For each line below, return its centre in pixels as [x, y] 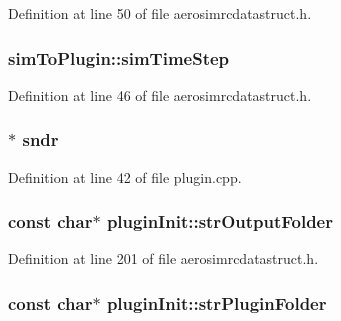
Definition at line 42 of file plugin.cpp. [125, 176]
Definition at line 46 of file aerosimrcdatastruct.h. [160, 94]
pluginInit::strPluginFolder [216, 302]
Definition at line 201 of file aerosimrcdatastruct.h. [163, 258]
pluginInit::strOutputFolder [219, 221]
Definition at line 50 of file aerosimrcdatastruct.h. [160, 13]
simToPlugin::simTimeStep [119, 57]
